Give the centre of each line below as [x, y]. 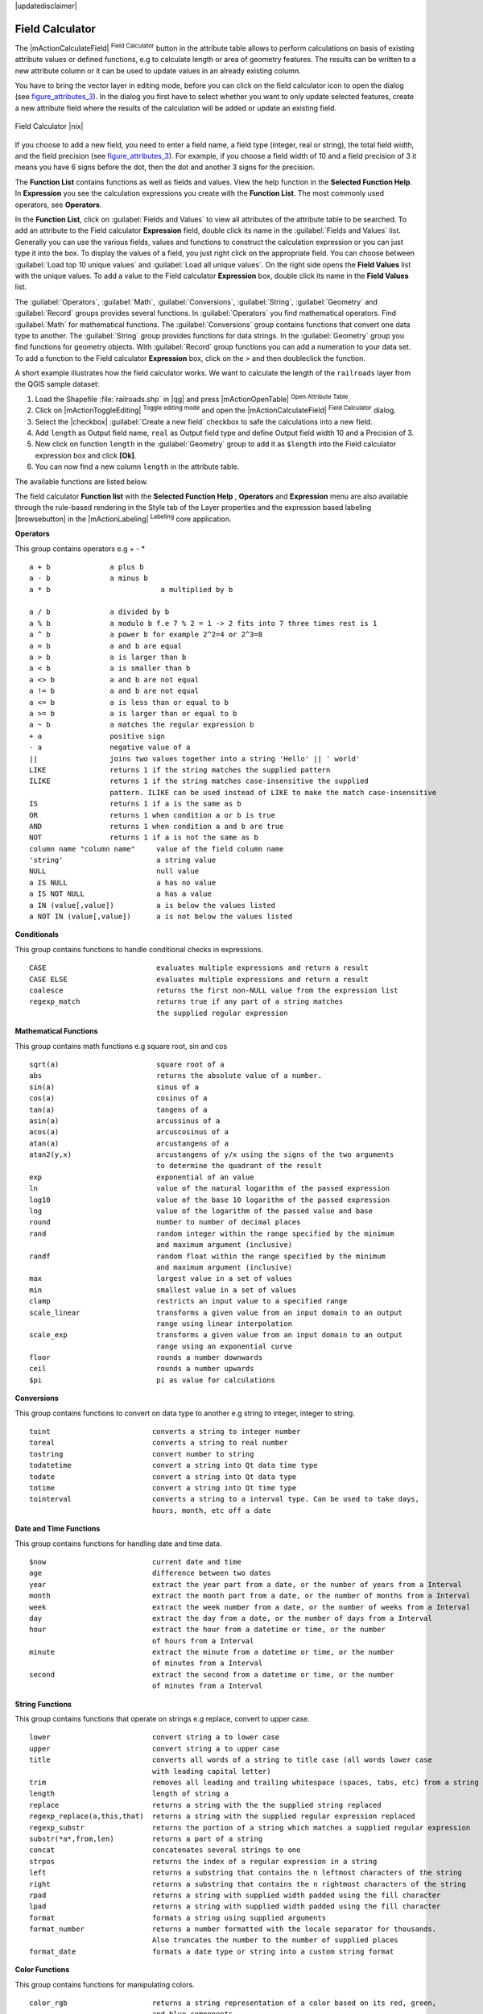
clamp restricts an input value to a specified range [188, 1301]
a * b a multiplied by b [131, 589]
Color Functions [42, 1970]
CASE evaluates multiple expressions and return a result [199, 968]
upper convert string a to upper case [155, 1749]
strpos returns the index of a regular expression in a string [203, 1861]
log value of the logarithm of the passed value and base [201, 1211]
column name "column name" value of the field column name [157, 849]
